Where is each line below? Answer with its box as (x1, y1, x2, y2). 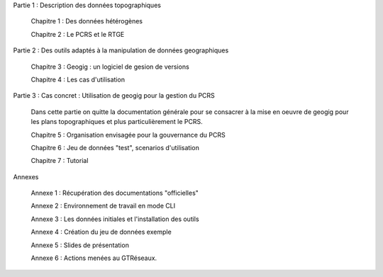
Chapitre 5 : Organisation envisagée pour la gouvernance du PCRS (30, 130, 226, 139)
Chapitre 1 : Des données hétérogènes (30, 17, 143, 26)
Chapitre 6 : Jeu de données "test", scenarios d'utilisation (30, 143, 200, 152)
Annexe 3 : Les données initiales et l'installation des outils (30, 215, 199, 223)
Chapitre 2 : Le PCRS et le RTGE (30, 30, 125, 38)
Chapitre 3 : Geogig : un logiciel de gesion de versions (30, 62, 189, 71)
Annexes (13, 172, 39, 181)
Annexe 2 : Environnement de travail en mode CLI (30, 202, 176, 210)
